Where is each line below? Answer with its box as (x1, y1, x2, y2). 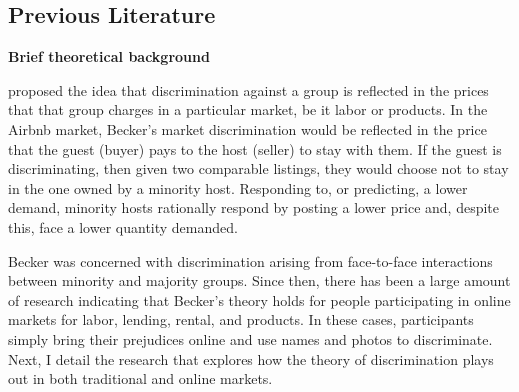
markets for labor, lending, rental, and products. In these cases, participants (8, 309, 474, 330)
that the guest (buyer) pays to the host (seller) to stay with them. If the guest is (8, 138, 502, 159)
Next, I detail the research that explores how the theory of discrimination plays (8, 348, 494, 369)
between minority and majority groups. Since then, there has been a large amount (8, 270, 511, 291)
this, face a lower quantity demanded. (8, 216, 238, 237)
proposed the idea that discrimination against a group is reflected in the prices (8, 79, 489, 100)
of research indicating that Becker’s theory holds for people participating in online (8, 289, 511, 310)
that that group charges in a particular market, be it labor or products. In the (8, 99, 488, 120)
